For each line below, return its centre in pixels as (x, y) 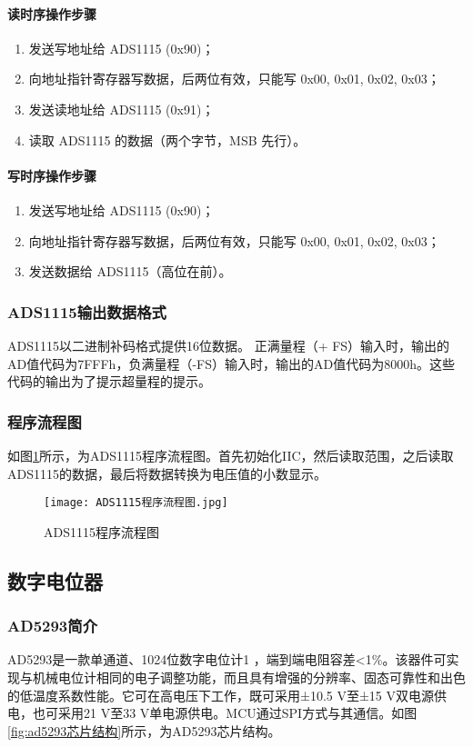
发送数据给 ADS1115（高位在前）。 (130, 271)
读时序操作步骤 (52, 13)
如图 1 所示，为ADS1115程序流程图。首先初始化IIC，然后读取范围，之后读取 (231, 455)
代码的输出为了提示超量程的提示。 (109, 381)
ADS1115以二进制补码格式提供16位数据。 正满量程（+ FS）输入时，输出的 (229, 345)
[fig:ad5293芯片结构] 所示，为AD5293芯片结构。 (144, 730)
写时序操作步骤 (52, 175)
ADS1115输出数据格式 (87, 311)
